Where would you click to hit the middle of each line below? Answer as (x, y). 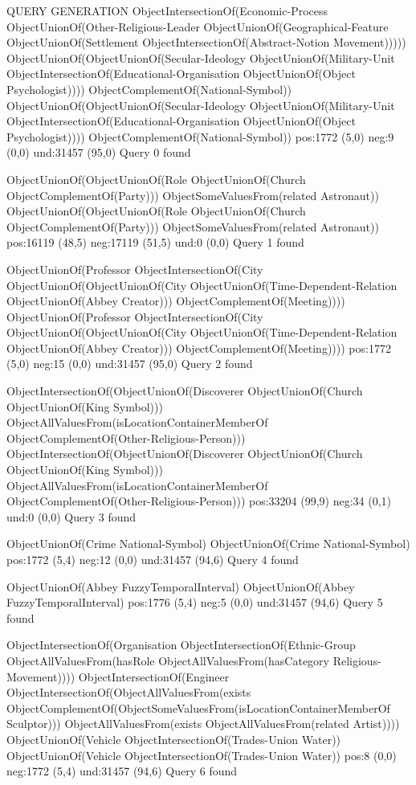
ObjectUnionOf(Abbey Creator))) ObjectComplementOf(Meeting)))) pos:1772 (199, 348)
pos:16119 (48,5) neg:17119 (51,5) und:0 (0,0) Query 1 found (155, 242)
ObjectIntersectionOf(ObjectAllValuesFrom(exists (129, 692)
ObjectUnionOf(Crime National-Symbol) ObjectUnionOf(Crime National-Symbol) (208, 544)
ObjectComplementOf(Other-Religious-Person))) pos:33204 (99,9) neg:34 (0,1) (199, 501)
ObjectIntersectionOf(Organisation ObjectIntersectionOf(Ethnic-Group (181, 645)
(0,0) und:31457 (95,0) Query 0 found (99, 152)
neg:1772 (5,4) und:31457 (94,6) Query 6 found (122, 771)
